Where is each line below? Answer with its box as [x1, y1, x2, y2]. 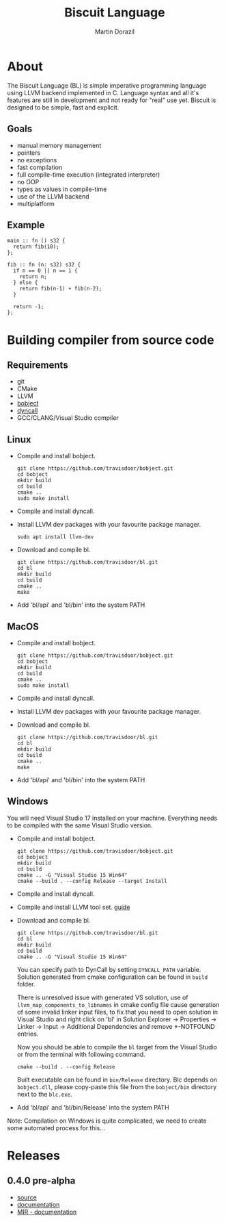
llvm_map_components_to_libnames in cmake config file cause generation [16, 1000, 220, 1008]
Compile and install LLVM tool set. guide [16, 903, 130, 911]
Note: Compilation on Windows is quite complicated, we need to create [7, 1117, 207, 1125]
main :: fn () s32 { [7, 238, 66, 245]
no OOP [16, 177, 40, 186]
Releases [7, 1147, 60, 1163]
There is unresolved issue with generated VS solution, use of [16, 993, 188, 1001]
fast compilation [16, 163, 63, 171]
